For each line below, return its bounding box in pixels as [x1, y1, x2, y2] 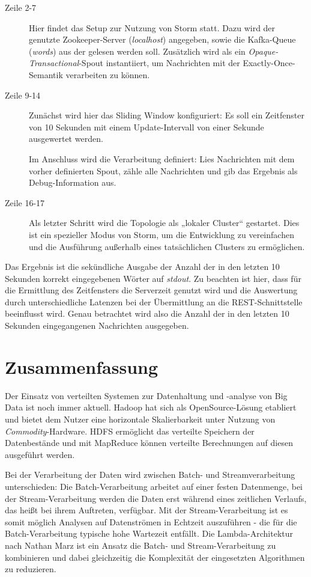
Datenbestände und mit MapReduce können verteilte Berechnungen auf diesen [5, 436, 293, 449]
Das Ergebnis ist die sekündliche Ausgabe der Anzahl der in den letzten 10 [5, 260, 280, 273]
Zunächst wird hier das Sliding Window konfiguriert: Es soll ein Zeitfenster [29, 109, 304, 121]
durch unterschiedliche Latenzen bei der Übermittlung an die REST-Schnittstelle [5, 295, 303, 308]
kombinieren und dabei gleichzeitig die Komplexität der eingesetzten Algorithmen [5, 551, 305, 563]
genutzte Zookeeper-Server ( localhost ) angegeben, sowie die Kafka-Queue [29, 33, 296, 46]
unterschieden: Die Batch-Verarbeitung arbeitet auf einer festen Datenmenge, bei [5, 480, 303, 492]
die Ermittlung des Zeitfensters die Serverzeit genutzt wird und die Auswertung [5, 284, 298, 296]
